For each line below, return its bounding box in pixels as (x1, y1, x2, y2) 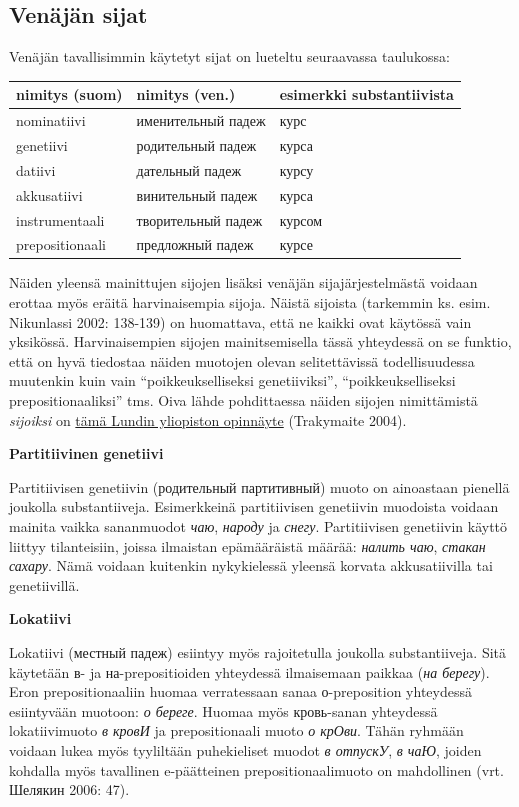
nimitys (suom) (16, 84, 123, 105)
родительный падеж (136, 134, 257, 155)
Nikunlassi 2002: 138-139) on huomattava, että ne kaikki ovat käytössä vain (9, 311, 472, 332)
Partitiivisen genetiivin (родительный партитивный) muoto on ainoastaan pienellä (9, 476, 510, 497)
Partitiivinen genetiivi (9, 443, 164, 464)
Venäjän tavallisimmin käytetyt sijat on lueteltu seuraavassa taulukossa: (9, 46, 450, 67)
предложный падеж (136, 234, 254, 255)
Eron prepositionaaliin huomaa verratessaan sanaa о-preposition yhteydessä (9, 681, 472, 702)
